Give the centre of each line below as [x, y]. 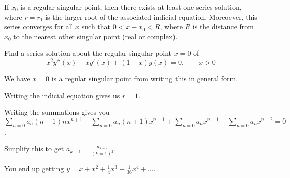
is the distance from [223, 26]
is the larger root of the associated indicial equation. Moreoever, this [151, 16]
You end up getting [34, 169]
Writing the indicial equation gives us [62, 95]
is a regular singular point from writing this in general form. [145, 78]
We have [17, 78]
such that [96, 26]
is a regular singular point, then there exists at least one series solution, [131, 7]
